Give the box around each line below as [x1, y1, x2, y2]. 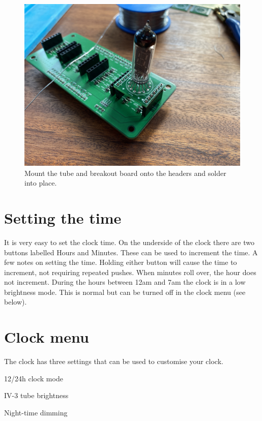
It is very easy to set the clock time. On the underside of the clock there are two [4, 236, 254, 247]
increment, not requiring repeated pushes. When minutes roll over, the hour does [4, 266, 256, 277]
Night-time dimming [4, 407, 68, 417]
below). [4, 296, 27, 307]
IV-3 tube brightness [4, 390, 69, 401]
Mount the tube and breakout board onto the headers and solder [24, 167, 226, 178]
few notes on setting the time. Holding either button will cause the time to [4, 257, 237, 267]
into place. [24, 177, 57, 188]
